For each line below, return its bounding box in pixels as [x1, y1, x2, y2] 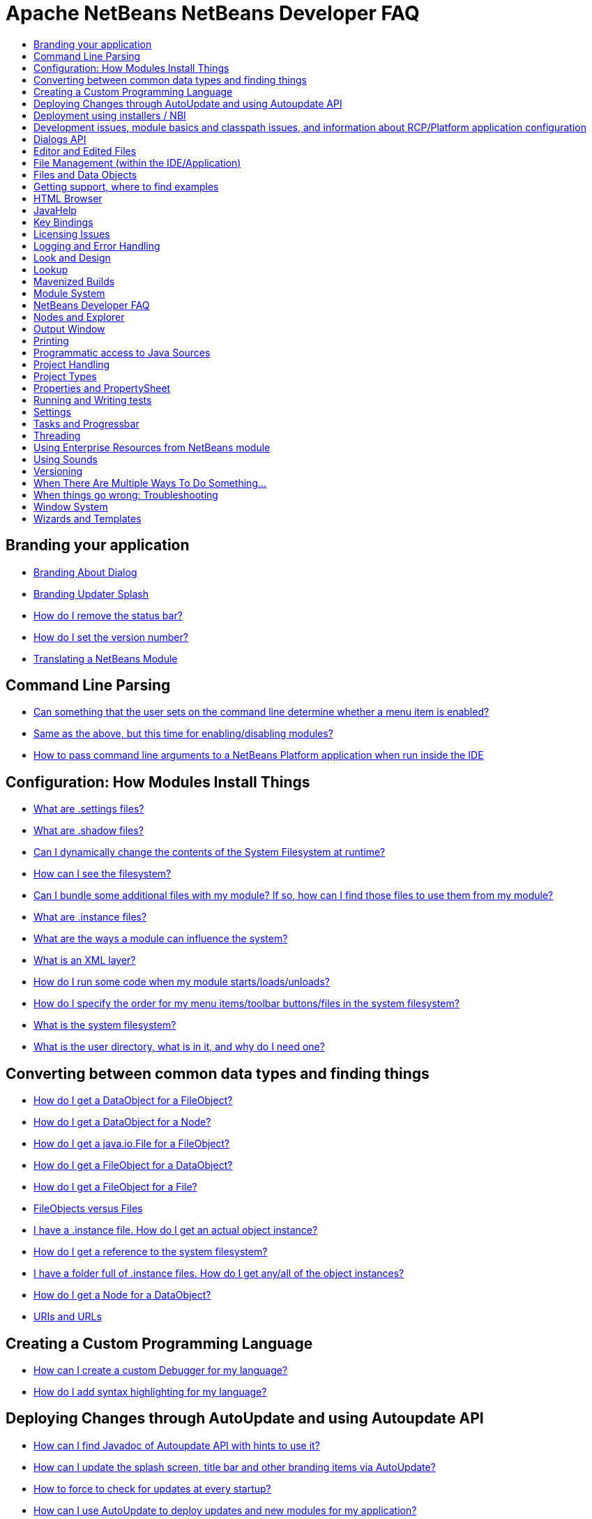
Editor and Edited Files [33, 144, 137, 157]
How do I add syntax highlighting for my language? [33, 1385, 267, 1398]
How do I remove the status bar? [33, 609, 183, 621]
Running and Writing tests [33, 393, 152, 406]
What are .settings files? [33, 803, 144, 815]
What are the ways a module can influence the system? [33, 932, 288, 945]
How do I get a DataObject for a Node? [33, 1116, 211, 1128]
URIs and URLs [33, 1310, 102, 1323]
